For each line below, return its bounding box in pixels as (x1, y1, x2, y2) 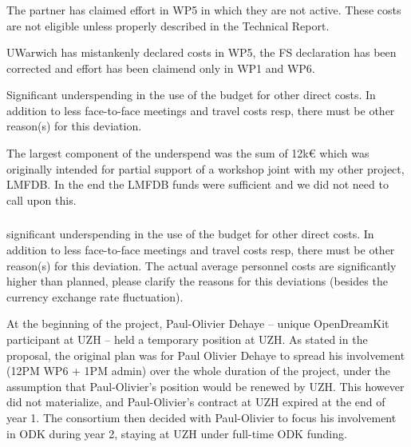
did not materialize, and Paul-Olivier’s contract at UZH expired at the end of (6, 393, 385, 410)
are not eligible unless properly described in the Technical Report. (6, 17, 330, 34)
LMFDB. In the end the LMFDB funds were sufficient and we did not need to (6, 176, 389, 193)
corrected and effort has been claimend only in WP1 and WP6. (6, 59, 315, 76)
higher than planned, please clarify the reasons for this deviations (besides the (6, 273, 388, 289)
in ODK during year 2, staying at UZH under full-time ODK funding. (6, 425, 347, 441)
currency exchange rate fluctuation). (6, 288, 184, 305)
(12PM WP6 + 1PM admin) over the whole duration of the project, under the (6, 362, 391, 379)
